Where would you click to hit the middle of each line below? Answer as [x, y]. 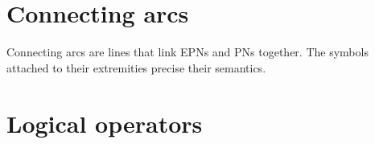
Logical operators [105, 123]
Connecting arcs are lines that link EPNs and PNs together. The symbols [187, 52]
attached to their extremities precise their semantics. [136, 67]
